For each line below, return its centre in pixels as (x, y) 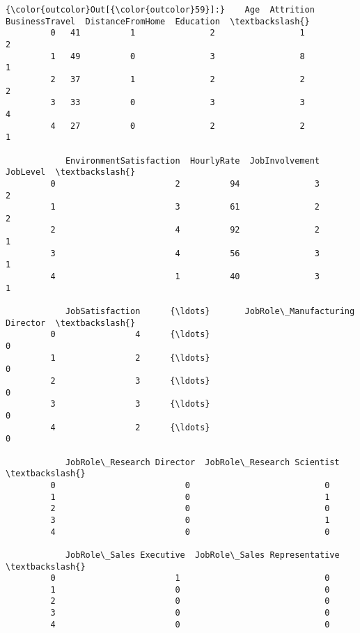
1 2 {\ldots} (130, 358)
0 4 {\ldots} (130, 335)
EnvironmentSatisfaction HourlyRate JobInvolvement (193, 161)
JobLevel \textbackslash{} (71, 172)
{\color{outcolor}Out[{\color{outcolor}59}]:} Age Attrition (160, 10)
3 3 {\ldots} (130, 404)
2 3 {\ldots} (130, 381)
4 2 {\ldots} (130, 427)
